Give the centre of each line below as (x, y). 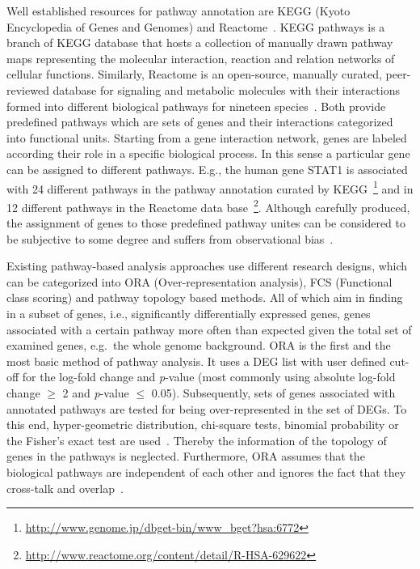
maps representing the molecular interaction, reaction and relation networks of (201, 58)
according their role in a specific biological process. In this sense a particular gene (208, 153)
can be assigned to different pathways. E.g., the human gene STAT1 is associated (207, 169)
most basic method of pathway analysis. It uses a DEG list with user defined (196, 361)
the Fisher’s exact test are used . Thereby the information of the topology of (197, 440)
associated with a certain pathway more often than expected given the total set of (209, 329)
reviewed (28, 89)
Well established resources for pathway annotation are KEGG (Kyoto (178, 11)
